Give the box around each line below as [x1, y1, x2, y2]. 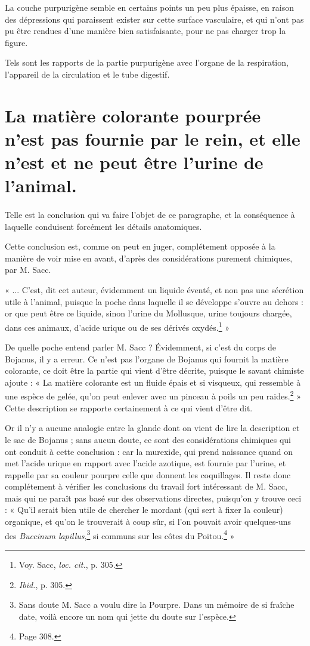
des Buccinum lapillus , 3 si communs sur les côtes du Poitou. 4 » [5, 527, 235, 542]
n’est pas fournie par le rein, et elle [5, 126, 300, 150]
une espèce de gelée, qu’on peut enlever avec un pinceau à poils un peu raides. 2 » [5, 388, 301, 402]
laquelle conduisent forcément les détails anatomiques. [5, 220, 202, 232]
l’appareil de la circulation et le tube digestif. [5, 67, 170, 80]
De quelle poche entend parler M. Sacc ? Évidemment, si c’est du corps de [5, 341, 276, 353]
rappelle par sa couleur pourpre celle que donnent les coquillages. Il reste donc [5, 468, 291, 481]
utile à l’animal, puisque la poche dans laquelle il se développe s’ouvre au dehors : [5, 295, 303, 307]
